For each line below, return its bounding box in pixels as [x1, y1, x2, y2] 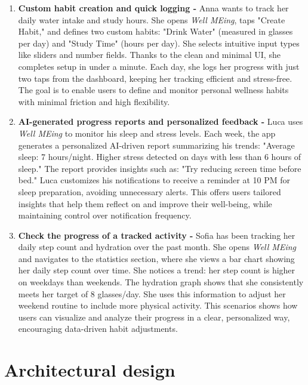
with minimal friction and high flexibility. [18, 95, 170, 107]
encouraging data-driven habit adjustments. [18, 322, 178, 335]
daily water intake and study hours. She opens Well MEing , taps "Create [18, 13, 285, 26]
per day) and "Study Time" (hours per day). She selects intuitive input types [18, 36, 300, 49]
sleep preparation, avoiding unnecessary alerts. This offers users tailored [18, 185, 281, 198]
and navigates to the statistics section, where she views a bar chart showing [18, 252, 295, 264]
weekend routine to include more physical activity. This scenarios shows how [18, 299, 298, 312]
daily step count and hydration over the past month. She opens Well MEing [18, 241, 297, 253]
